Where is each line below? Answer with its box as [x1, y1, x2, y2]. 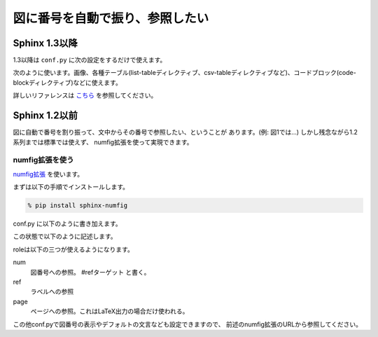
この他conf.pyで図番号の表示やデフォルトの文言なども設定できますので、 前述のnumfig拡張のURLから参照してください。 [13, 319, 363, 329]
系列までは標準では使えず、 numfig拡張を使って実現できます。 [13, 137, 193, 146]
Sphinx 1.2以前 [13, 109, 78, 122]
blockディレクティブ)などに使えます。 [13, 78, 122, 87]
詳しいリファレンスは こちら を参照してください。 [13, 91, 157, 99]
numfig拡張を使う [13, 155, 74, 165]
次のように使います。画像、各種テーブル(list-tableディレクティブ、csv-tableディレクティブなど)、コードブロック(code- [13, 69, 356, 77]
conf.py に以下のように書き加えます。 [13, 219, 122, 228]
